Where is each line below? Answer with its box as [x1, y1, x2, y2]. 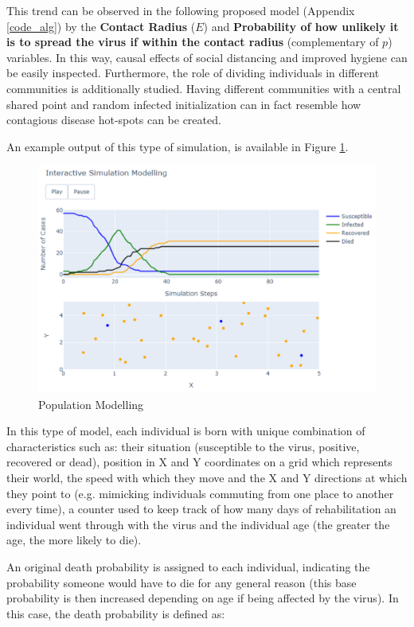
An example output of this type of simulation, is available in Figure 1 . [6, 138, 349, 154]
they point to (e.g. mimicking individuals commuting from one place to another [6, 485, 394, 501]
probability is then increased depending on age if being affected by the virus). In [6, 590, 399, 606]
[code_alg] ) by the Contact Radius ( [6, 18, 196, 34]
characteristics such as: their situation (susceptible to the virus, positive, [6, 438, 360, 454]
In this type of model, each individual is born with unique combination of [6, 423, 365, 439]
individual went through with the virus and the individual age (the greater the [6, 516, 390, 532]
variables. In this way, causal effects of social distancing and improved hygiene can [6, 49, 408, 65]
